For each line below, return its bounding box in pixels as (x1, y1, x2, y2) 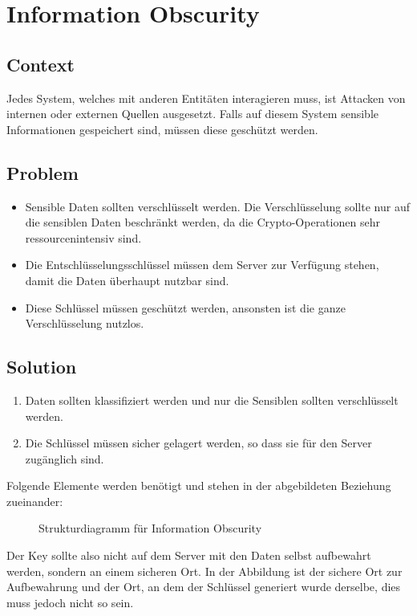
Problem (6, 160, 79, 185)
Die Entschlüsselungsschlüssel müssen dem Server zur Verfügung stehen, (25, 256, 379, 273)
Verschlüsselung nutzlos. (25, 315, 144, 332)
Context (6, 51, 75, 76)
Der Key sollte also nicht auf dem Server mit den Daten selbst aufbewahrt (6, 547, 371, 564)
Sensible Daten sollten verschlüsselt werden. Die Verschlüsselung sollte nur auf (25, 198, 410, 214)
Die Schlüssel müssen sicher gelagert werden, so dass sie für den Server (25, 434, 372, 451)
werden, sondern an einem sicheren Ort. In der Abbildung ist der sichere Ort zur (6, 562, 403, 579)
